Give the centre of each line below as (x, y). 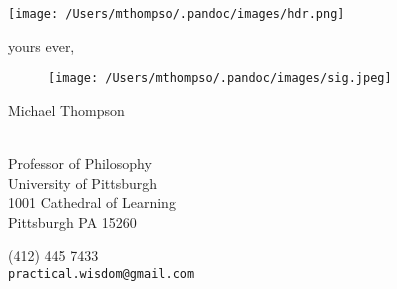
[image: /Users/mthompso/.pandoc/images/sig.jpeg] (220, 78)
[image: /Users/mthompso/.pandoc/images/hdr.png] (176, 14)
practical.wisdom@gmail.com (101, 274)
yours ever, (41, 45)
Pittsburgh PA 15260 (72, 221)
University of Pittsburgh (83, 182)
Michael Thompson (66, 109)
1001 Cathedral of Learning (92, 202)
